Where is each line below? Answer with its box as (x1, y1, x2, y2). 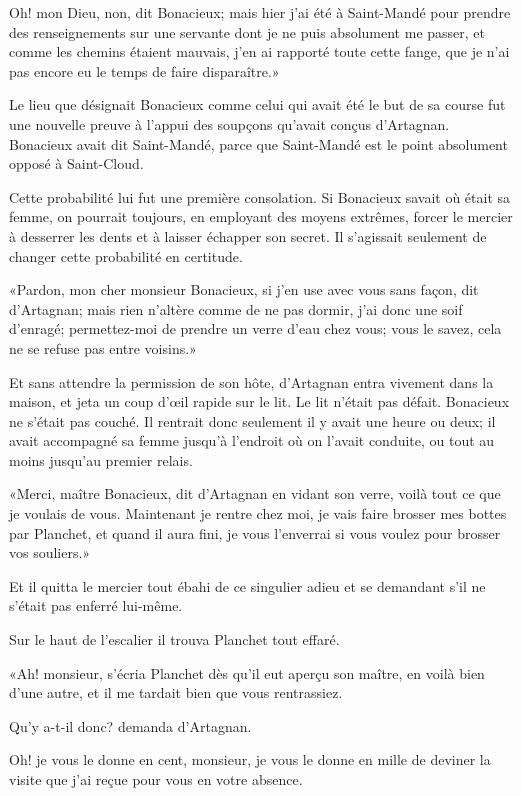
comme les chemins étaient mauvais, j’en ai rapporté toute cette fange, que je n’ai (9, 41, 510, 62)
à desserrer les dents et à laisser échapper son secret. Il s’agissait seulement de (9, 225, 487, 246)
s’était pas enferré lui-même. (9, 595, 183, 616)
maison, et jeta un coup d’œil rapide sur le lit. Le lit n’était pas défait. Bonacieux (9, 391, 510, 412)
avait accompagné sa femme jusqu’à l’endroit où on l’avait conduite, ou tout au (9, 430, 495, 451)
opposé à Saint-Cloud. (9, 153, 144, 174)
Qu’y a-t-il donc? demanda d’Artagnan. (9, 715, 252, 736)
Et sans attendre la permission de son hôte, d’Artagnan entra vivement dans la (9, 371, 494, 392)
